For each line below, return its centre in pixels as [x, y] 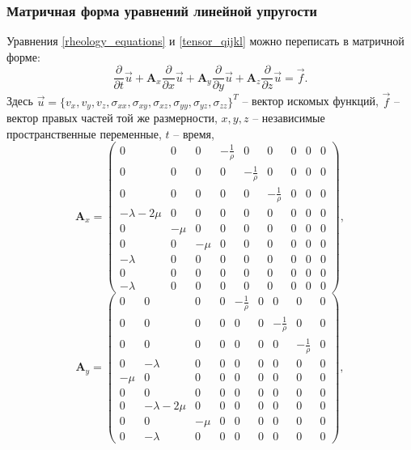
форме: [23, 56]
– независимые [289, 118]
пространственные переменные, [84, 133]
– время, [194, 133]
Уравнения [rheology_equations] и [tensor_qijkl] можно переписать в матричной [205, 41]
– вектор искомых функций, [310, 101]
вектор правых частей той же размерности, [112, 118]
